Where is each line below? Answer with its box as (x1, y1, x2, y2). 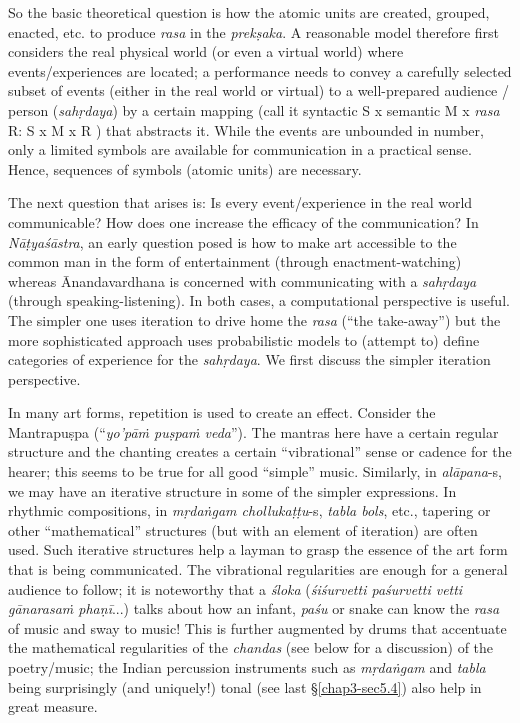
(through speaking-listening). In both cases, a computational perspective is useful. (8, 290, 510, 311)
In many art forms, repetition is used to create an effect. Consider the (8, 402, 436, 423)
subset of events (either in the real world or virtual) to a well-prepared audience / (8, 80, 509, 101)
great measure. (8, 696, 98, 717)
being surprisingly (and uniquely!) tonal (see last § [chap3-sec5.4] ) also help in (8, 676, 482, 697)
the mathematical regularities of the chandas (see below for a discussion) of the (8, 637, 494, 658)
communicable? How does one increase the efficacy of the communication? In (8, 211, 479, 232)
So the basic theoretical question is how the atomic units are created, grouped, (8, 2, 490, 22)
